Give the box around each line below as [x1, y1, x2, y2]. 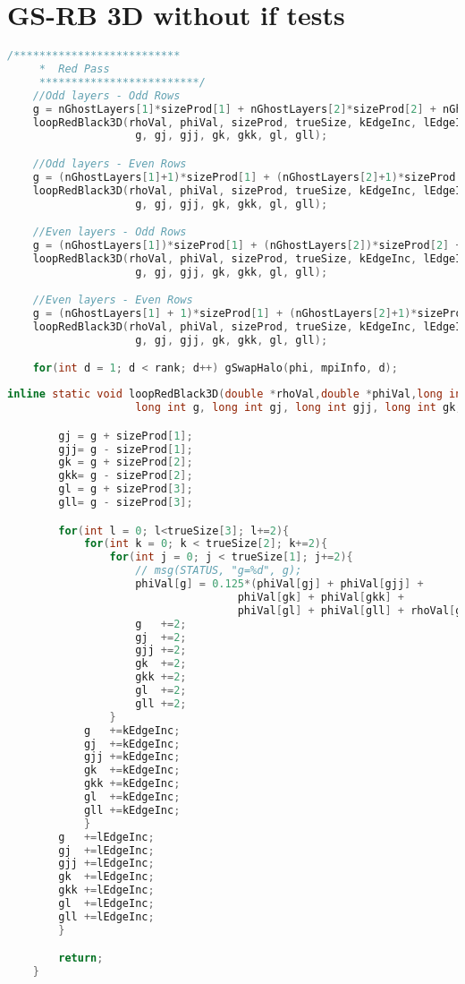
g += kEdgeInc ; [83, 723, 181, 737]
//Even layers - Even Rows [32, 294, 193, 307]
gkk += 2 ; [135, 671, 187, 684]
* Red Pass [38, 63, 110, 75]
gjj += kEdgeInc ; [83, 750, 181, 764]
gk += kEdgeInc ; [83, 764, 181, 777]
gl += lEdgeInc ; [58, 897, 155, 911]
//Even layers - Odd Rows [32, 226, 187, 239]
